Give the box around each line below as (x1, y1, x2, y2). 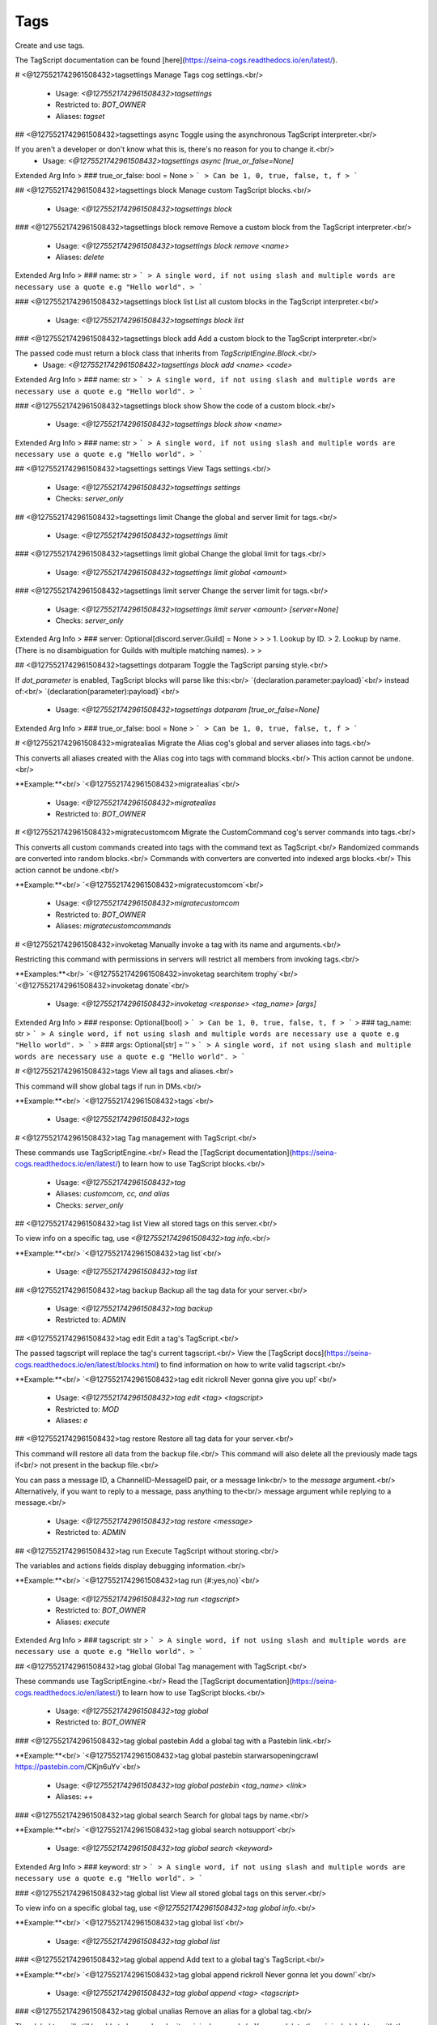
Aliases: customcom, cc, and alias (55, 1189, 170, 1199)
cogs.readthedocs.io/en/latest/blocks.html (15, 1359, 157, 1369)
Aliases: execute (55, 1617, 111, 1626)
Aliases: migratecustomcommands (55, 921, 172, 931)
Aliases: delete (55, 252, 104, 262)
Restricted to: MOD (55, 1404, 120, 1413)
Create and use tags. (15, 40, 85, 50)
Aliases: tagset (55, 111, 105, 121)
